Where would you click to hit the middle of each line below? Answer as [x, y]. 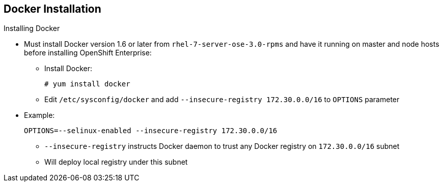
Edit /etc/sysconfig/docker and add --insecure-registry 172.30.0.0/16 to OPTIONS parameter [222, 100]
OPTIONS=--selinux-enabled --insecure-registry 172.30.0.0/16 [151, 131]
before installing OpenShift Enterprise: [88, 53]
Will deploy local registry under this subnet [116, 162]
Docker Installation [52, 9]
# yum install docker [87, 84]
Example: [39, 115]
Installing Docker [32, 28]
